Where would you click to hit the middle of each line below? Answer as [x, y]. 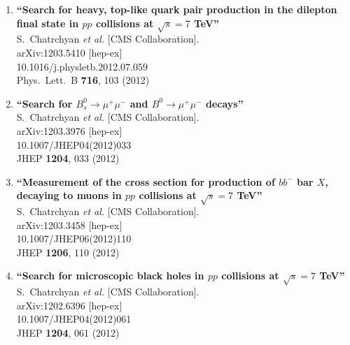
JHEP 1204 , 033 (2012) [68, 158]
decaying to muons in [69, 195]
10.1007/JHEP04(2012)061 [74, 319]
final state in [48, 23]
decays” [224, 103]
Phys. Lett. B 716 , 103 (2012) [83, 80]
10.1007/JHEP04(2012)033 [74, 144]
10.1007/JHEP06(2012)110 [74, 238]
